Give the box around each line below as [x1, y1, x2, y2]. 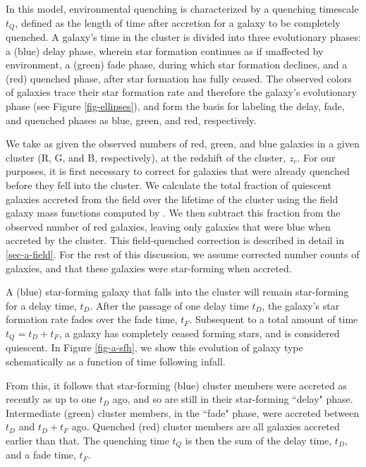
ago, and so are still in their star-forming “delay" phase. [112, 392, 353, 406]
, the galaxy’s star [262, 298, 340, 313]
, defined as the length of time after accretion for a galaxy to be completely [15, 15, 341, 30]
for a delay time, [6, 298, 77, 313]
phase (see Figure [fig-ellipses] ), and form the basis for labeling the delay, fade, [6, 99, 345, 114]
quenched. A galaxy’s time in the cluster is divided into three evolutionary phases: [6, 30, 361, 44]
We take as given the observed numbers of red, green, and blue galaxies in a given [6, 136, 360, 151]
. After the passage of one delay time [90, 298, 249, 313]
